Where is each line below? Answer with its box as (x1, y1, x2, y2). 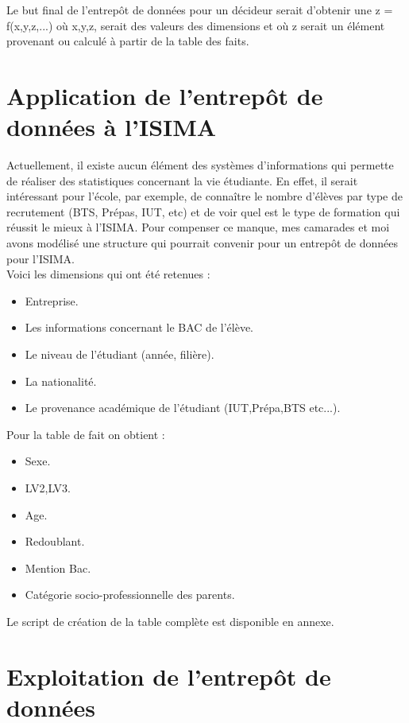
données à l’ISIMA (6, 111, 217, 143)
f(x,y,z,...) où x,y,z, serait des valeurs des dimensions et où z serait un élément (6, 17, 385, 33)
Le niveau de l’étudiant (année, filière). (25, 346, 214, 363)
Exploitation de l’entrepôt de (6, 659, 331, 692)
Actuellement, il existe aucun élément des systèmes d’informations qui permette (6, 157, 394, 173)
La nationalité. (25, 372, 97, 389)
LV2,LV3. (25, 480, 71, 496)
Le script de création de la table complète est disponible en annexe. (6, 612, 334, 629)
